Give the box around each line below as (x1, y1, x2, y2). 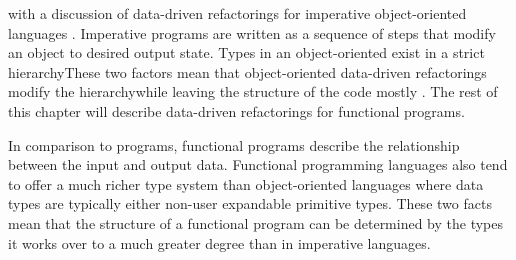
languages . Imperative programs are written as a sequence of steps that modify (8, 22, 496, 43)
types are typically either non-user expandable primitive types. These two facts (8, 193, 492, 214)
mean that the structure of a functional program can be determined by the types (8, 212, 504, 233)
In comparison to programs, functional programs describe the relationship (8, 134, 460, 155)
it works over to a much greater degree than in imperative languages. (8, 232, 431, 253)
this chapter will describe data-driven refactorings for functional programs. (8, 100, 465, 121)
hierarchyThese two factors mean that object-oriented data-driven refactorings (8, 61, 487, 82)
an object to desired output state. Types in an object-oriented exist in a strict (8, 42, 485, 63)
